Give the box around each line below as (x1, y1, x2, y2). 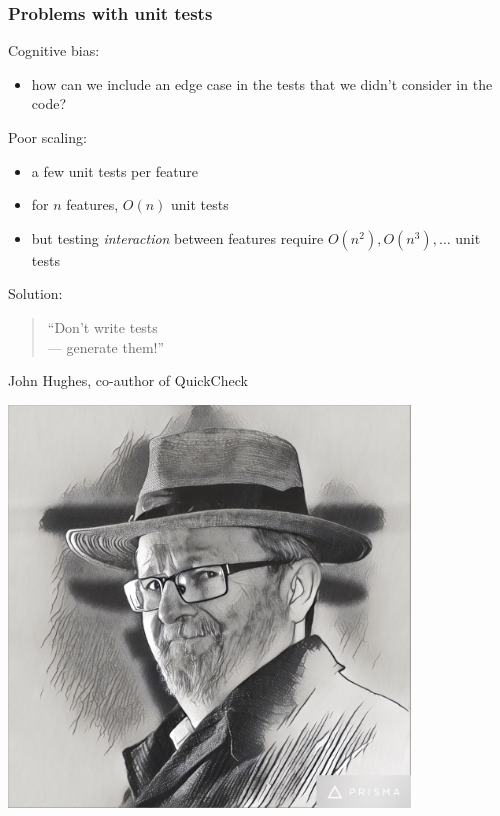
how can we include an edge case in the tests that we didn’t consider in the (31, 73, 493, 94)
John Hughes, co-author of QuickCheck (8, 370, 248, 391)
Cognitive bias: (8, 40, 100, 61)
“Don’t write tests (47, 316, 158, 337)
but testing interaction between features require (31, 227, 324, 248)
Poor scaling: (8, 127, 87, 147)
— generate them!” (47, 336, 165, 357)
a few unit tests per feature (31, 160, 199, 181)
